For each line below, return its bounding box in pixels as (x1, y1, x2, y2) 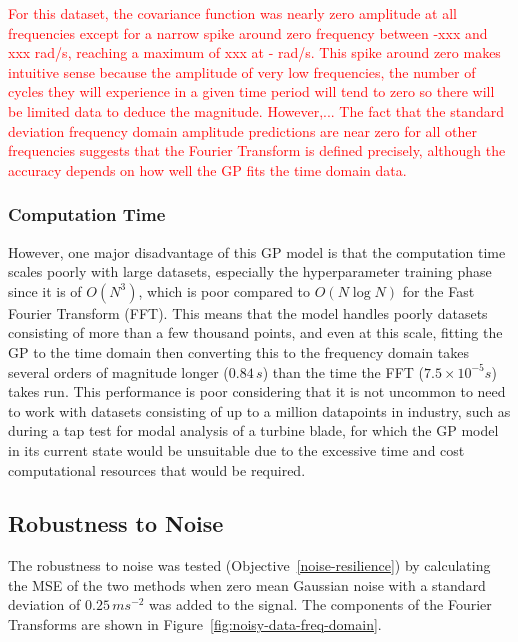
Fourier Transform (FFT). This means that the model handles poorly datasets (8, 302, 488, 323)
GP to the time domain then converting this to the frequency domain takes (8, 341, 469, 362)
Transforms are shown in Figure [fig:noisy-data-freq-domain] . (8, 614, 382, 635)
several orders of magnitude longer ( (8, 361, 229, 382)
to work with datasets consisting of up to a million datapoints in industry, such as (8, 400, 511, 421)
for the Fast (402, 280, 475, 301)
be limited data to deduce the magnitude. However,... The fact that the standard (8, 100, 504, 121)
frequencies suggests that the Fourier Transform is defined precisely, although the (8, 140, 506, 161)
